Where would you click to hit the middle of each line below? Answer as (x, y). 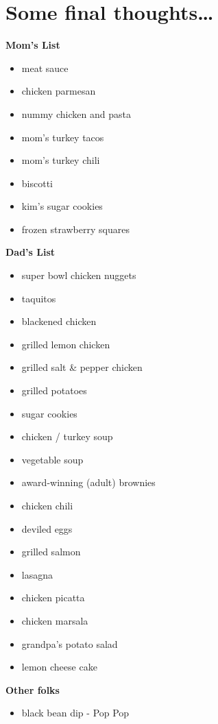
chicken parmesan (59, 91)
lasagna (37, 574)
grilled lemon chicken (66, 344)
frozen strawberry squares (75, 229)
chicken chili (47, 505)
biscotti (37, 183)
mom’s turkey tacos (63, 137)
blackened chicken (59, 321)
